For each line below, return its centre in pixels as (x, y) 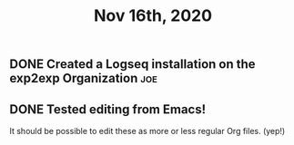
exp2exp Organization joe (83, 78)
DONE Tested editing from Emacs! (108, 109)
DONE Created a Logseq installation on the (133, 64)
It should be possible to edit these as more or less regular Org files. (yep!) (147, 131)
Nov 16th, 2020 (153, 16)
